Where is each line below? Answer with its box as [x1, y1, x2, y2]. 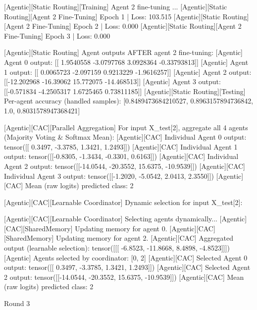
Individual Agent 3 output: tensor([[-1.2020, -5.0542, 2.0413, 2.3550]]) [4, 170, 214, 181]
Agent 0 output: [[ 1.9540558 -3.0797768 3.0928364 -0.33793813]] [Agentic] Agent [4, 56, 249, 67]
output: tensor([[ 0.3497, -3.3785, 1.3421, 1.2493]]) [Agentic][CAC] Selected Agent [4, 262, 251, 272]
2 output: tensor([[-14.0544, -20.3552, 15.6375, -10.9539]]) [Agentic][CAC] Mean [4, 271, 244, 282]
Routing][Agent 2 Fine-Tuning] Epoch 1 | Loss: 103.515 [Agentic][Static [4, 11, 220, 21]
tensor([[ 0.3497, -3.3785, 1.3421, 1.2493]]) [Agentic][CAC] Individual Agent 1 [4, 141, 238, 152]
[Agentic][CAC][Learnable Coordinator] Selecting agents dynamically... [4, 213, 217, 224]
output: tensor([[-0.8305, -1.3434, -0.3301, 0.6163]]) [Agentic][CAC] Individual [4, 151, 239, 161]
